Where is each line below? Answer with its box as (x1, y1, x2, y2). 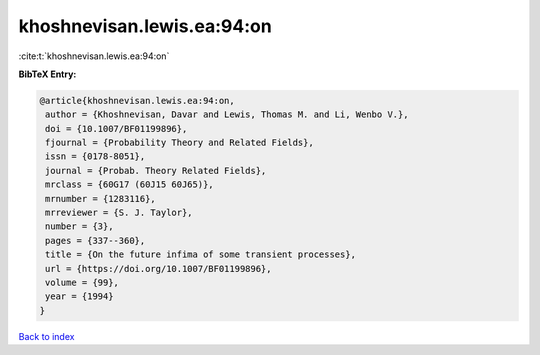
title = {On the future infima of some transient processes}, (45, 249, 357, 260)
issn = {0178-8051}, (45, 151, 146, 162)
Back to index (18, 330, 75, 342)
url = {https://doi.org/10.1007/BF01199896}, (45, 263, 272, 274)
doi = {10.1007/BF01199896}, (45, 123, 188, 134)
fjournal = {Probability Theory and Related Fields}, (45, 137, 314, 149)
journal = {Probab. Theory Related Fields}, (45, 165, 267, 176)
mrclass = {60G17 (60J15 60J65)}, (45, 179, 214, 190)
